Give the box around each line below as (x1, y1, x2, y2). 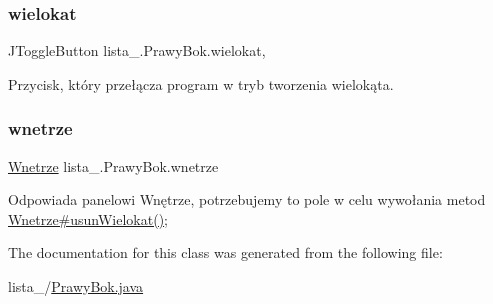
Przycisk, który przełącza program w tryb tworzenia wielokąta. (8, 73, 394, 94)
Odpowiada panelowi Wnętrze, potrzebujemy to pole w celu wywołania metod (8, 189, 486, 210)
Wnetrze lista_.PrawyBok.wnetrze (8, 155, 219, 176)
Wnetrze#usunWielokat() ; (8, 208, 168, 229)
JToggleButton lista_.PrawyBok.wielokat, (8, 40, 266, 61)
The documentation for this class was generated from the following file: (8, 242, 443, 263)
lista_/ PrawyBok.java (8, 276, 144, 296)
